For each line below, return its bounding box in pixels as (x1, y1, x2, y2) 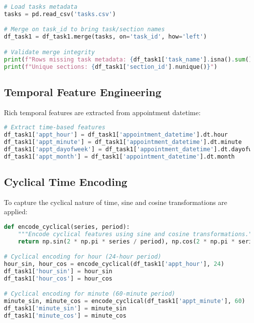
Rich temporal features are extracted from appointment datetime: (4, 107, 201, 117)
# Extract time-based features (4, 124, 106, 131)
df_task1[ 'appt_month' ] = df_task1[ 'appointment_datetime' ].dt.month (4, 153, 235, 160)
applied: (4, 206, 28, 217)
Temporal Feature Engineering (4, 84, 162, 99)
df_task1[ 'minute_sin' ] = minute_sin (4, 305, 127, 312)
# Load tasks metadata (4, 3, 78, 10)
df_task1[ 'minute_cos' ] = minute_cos (4, 312, 127, 320)
